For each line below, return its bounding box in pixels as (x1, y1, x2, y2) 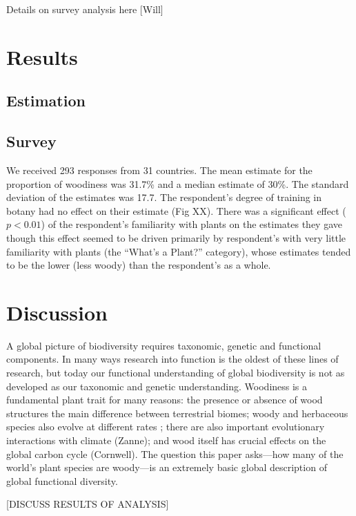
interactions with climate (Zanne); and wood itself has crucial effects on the (6, 432, 326, 447)
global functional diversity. (6, 473, 118, 488)
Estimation (6, 90, 86, 111)
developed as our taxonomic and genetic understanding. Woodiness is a (6, 379, 308, 393)
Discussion (6, 298, 108, 326)
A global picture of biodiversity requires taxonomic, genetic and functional (6, 338, 322, 352)
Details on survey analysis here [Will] (6, 2, 164, 16)
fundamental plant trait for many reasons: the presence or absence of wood (6, 392, 323, 407)
